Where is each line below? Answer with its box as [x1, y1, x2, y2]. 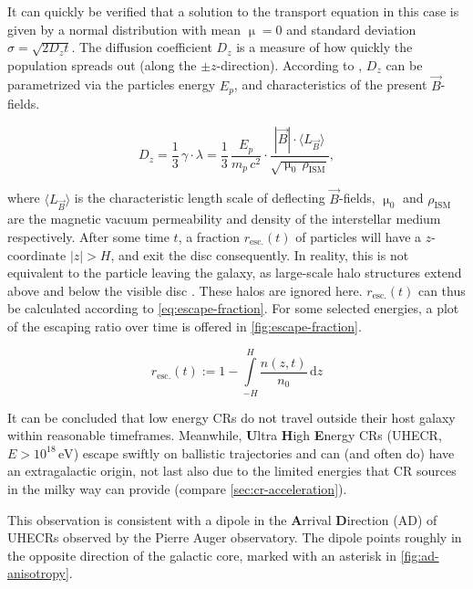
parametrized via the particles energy [7, 75, 216, 94]
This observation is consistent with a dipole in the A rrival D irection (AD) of [7, 510, 437, 529]
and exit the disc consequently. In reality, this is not [118, 245, 409, 264]
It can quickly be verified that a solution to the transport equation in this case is [7, 2, 459, 20]
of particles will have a [295, 227, 422, 246]
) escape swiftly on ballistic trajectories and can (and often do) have [73, 443, 455, 462]
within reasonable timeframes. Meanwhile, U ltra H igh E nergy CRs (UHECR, [7, 426, 442, 445]
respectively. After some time [7, 227, 170, 246]
